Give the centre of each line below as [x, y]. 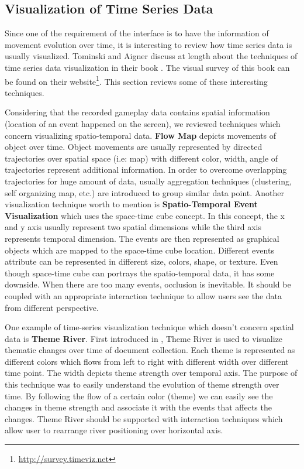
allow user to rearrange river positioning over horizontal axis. [114, 430]
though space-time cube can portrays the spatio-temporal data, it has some [140, 273]
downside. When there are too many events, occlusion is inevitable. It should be [148, 284]
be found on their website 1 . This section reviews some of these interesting [136, 80]
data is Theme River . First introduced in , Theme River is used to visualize [144, 338]
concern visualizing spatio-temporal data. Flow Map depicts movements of [141, 135]
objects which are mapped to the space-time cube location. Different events [139, 250]
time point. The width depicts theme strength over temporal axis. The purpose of [151, 373]
